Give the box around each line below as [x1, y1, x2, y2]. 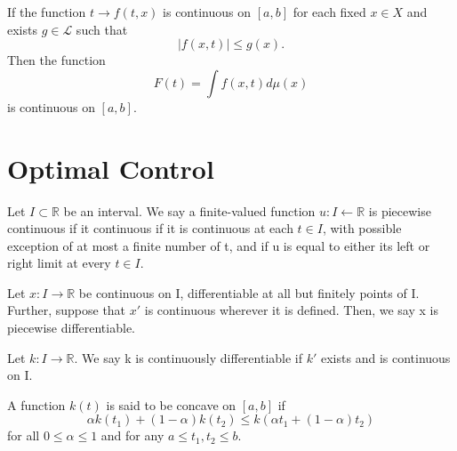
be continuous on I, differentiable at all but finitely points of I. [78, 283, 420, 302]
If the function [7, 3, 86, 20]
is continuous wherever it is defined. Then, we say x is [144, 301, 438, 319]
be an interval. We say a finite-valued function [63, 201, 316, 220]
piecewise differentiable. [7, 318, 135, 337]
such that [76, 20, 128, 38]
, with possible [322, 219, 402, 238]
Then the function [7, 51, 106, 69]
